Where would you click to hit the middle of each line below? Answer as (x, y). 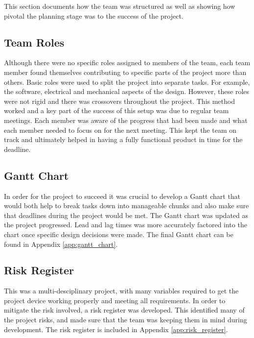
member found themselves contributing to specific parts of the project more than (125, 72)
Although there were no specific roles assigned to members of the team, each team (127, 62)
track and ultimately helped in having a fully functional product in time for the (123, 139)
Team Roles (34, 42)
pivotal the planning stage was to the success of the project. (94, 15)
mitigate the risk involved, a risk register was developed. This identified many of (124, 310)
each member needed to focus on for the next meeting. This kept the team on (120, 130)
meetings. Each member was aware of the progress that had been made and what (126, 120)
